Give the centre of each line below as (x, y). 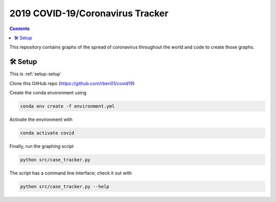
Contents (20, 29)
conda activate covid (47, 133)
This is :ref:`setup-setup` (36, 74)
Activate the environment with (41, 119)
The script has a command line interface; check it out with (71, 173)
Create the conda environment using (48, 93)
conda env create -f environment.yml (67, 106)
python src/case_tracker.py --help (65, 186)
